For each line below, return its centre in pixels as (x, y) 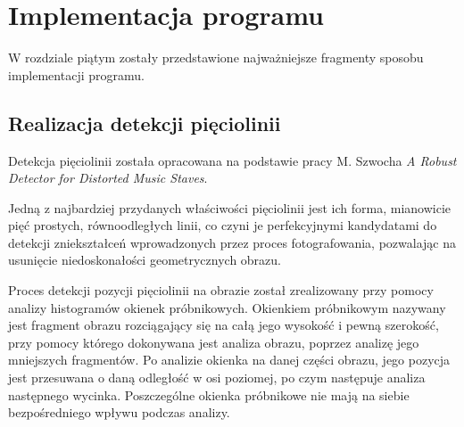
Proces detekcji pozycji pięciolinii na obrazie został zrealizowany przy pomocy (221, 290)
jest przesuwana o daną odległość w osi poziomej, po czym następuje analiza (217, 378)
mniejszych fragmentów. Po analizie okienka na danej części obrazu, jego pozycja (229, 360)
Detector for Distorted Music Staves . (108, 178)
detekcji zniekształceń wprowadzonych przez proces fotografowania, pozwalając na (232, 242)
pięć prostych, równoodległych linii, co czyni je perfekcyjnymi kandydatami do (223, 225)
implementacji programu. (76, 74)
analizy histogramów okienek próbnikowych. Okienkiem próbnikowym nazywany (227, 307)
